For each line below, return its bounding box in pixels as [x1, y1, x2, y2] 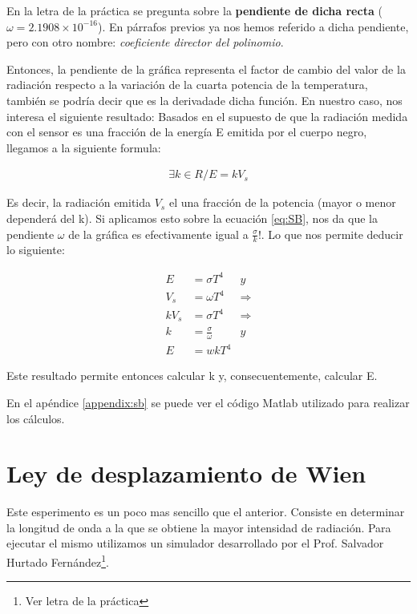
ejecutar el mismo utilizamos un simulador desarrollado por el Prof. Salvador [6, 535, 384, 551]
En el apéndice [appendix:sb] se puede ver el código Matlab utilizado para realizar [6, 394, 410, 410]
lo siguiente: [6, 241, 65, 258]
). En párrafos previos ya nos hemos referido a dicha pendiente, [98, 18, 409, 34]
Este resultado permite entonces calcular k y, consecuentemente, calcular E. [6, 367, 378, 384]
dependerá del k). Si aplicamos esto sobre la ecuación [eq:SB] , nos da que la [6, 209, 378, 226]
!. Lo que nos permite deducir [257, 225, 403, 242]
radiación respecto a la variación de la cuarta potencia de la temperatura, [6, 76, 368, 93]
